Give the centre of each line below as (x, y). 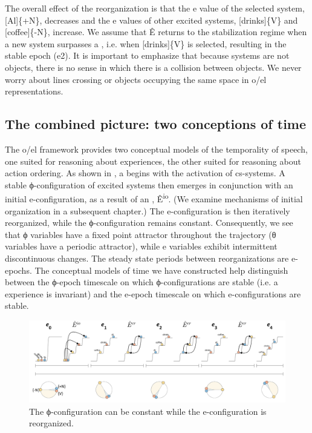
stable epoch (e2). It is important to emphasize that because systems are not (147, 55)
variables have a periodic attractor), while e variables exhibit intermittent (141, 246)
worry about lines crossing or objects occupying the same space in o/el (136, 79)
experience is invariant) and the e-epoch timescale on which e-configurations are (153, 293)
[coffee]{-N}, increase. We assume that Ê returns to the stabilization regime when (156, 32)
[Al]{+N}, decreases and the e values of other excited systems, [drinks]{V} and (151, 20)
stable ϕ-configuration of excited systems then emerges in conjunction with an (149, 184)
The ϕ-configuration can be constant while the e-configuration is (148, 411)
